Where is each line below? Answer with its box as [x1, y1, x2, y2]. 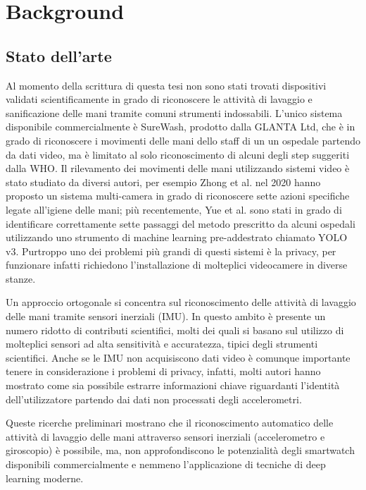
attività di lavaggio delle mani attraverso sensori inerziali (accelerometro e [6, 429, 325, 443]
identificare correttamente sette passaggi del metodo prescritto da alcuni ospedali [6, 216, 355, 231]
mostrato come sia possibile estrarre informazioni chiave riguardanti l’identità [6, 378, 340, 393]
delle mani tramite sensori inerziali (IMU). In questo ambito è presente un [6, 309, 326, 324]
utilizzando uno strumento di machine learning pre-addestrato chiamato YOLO [6, 230, 348, 245]
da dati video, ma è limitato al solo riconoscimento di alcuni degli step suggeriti [6, 147, 350, 161]
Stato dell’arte [6, 44, 112, 66]
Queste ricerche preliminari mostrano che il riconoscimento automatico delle [6, 415, 334, 430]
